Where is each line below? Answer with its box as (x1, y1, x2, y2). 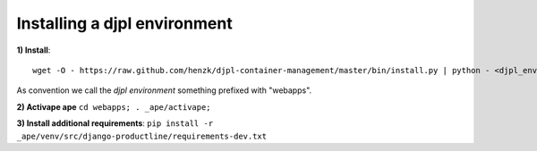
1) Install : (16, 45, 51, 55)
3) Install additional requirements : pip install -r (16, 118, 214, 129)
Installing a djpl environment (16, 13, 233, 33)
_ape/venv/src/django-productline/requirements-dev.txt (16, 130, 268, 141)
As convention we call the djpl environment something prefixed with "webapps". (16, 85, 312, 96)
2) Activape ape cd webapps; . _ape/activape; (16, 101, 211, 112)
